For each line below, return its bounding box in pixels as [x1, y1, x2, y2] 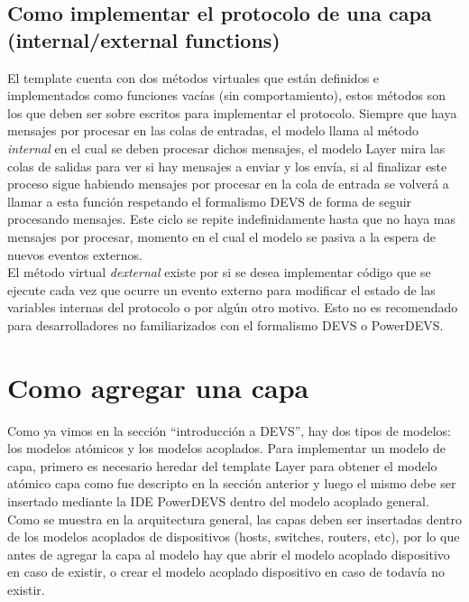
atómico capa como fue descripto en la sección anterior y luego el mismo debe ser [7, 474, 456, 493]
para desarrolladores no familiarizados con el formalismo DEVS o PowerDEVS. [7, 315, 444, 334]
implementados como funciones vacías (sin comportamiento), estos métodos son [7, 86, 446, 105]
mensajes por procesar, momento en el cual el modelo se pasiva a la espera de [7, 227, 436, 245]
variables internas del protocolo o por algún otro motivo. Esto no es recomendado [7, 298, 458, 317]
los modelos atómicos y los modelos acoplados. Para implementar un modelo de [7, 439, 446, 458]
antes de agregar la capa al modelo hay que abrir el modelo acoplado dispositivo [7, 544, 450, 563]
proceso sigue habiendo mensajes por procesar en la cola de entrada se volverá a [7, 174, 449, 193]
